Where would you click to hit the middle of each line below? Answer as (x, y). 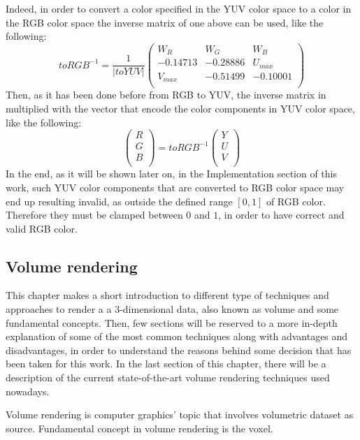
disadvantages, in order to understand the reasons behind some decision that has (179, 350)
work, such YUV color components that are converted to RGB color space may (175, 187)
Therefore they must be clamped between (94, 215)
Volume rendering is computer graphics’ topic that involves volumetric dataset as (180, 415)
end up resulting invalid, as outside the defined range (119, 201)
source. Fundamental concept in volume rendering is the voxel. (139, 428)
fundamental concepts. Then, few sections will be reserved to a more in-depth (172, 322)
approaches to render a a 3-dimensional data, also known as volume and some (172, 309)
